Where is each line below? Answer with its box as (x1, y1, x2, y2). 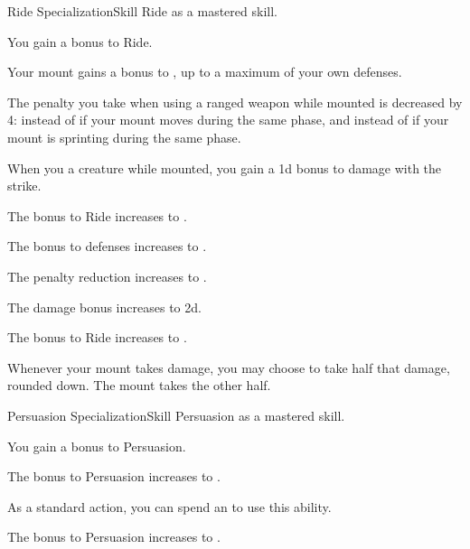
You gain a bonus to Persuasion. (7, 436, 186, 455)
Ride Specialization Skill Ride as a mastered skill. (7, 2, 277, 20)
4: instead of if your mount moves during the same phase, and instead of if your (7, 110, 449, 129)
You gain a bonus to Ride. (7, 32, 153, 51)
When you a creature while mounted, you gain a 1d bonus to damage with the (7, 158, 442, 177)
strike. (7, 176, 42, 195)
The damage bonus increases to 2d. (7, 297, 202, 316)
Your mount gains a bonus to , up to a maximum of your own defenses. (7, 62, 402, 81)
